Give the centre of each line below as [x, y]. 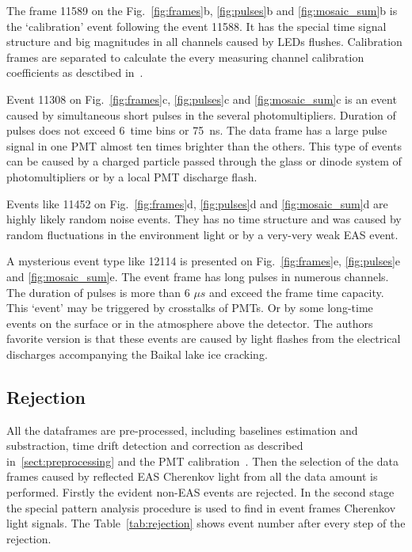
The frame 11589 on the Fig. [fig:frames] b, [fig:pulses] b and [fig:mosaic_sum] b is [202, 10]
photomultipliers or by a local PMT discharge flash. [132, 176]
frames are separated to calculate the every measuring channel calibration [185, 57]
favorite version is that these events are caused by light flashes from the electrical [204, 339]
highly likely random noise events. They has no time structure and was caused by [204, 219]
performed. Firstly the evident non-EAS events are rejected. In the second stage [200, 492]
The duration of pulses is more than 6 [98, 292]
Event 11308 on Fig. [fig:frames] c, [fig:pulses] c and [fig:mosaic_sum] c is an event [202, 99]
